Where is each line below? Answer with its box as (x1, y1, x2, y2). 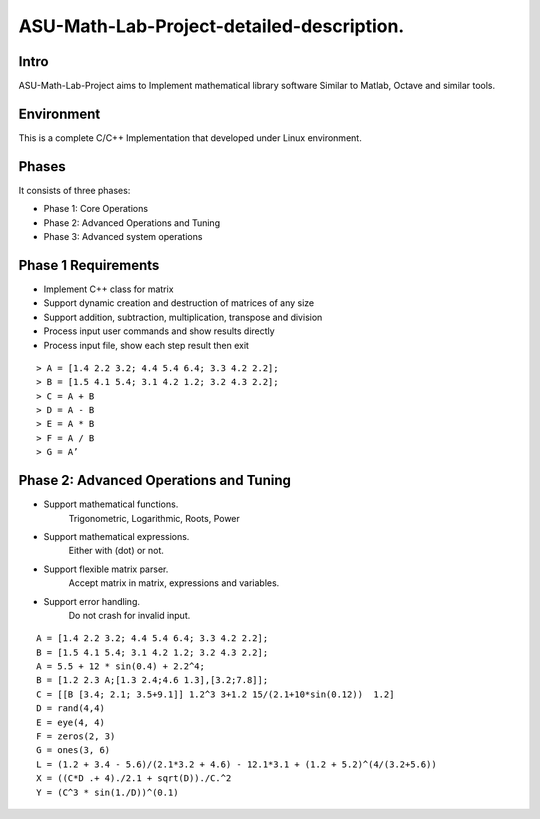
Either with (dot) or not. (68, 545, 165, 557)
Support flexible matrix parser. (43, 563, 169, 575)
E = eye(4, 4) (36, 716, 105, 728)
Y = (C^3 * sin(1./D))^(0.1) (36, 786, 179, 798)
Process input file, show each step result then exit (43, 339, 250, 351)
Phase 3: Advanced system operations (43, 231, 203, 243)
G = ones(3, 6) (36, 745, 111, 756)
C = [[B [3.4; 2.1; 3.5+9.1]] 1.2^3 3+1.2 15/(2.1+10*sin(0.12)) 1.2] (36, 688, 395, 700)
